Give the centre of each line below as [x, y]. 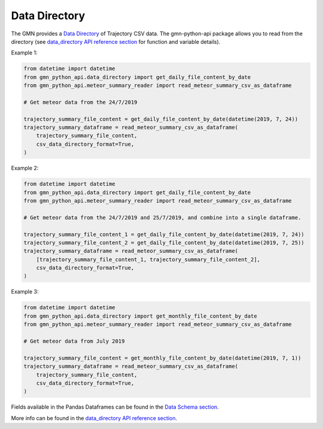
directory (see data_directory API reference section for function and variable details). [116, 41]
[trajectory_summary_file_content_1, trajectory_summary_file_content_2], [148, 259]
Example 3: [25, 292]
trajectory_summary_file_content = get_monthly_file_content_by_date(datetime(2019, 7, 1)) [162, 358]
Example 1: [24, 53]
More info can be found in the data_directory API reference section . [94, 418]
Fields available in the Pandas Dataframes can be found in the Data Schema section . [115, 407]
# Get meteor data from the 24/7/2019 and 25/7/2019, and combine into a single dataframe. [162, 217]
